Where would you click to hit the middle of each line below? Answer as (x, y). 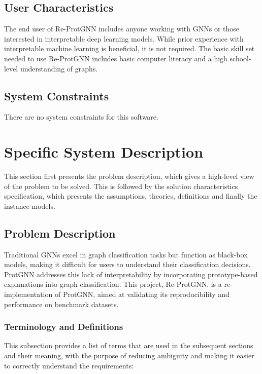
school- (240, 58)
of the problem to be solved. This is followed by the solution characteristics (121, 186)
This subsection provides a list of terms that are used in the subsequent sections (129, 345)
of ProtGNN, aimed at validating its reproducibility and (142, 294)
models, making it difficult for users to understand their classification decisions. (127, 264)
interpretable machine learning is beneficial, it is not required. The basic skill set (129, 48)
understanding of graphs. (59, 68)
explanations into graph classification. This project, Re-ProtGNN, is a (113, 284)
